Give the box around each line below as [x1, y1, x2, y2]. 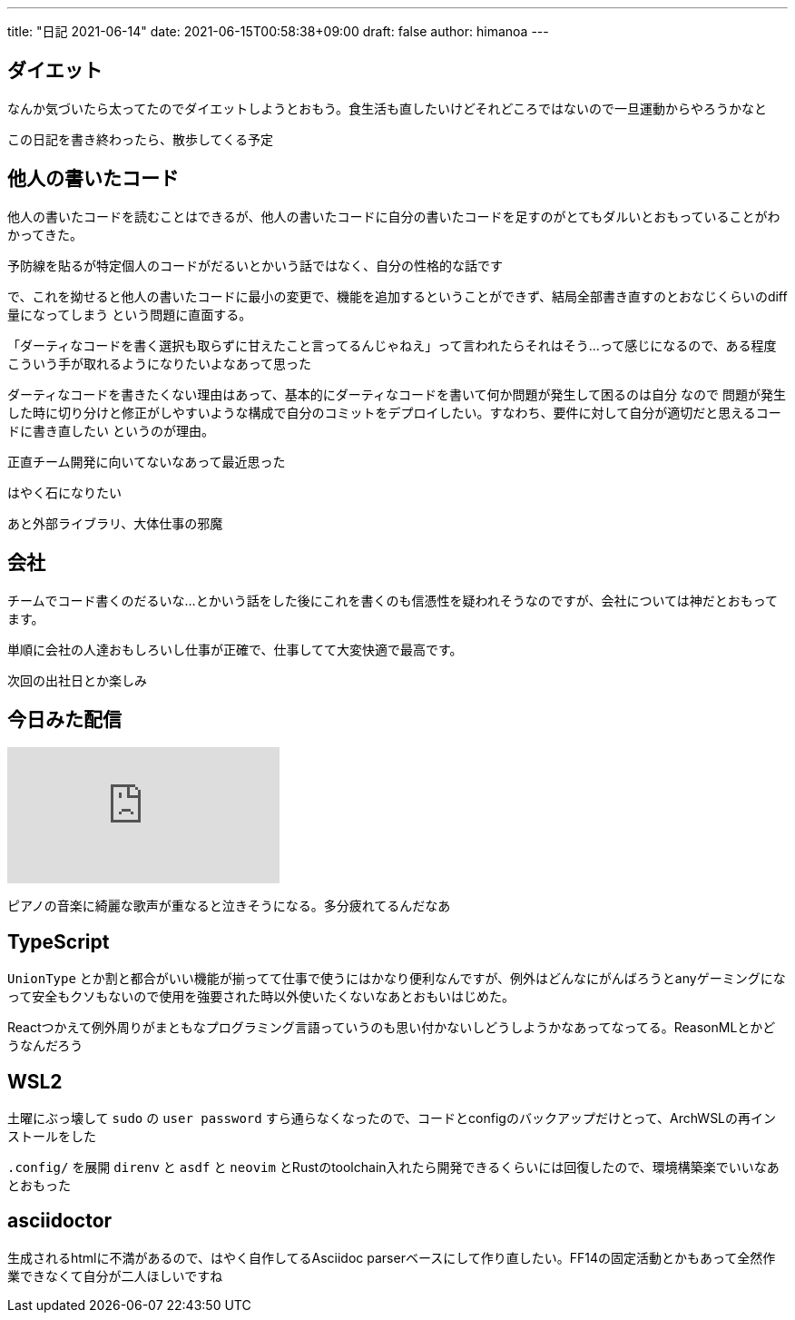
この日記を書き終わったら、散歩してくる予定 [7, 131, 273, 147]
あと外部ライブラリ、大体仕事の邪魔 [7, 515, 223, 531]
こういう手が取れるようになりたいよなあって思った [7, 355, 312, 371]
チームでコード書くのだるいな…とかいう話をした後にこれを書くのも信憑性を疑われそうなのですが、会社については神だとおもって [7, 592, 779, 608]
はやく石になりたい [7, 484, 122, 500]
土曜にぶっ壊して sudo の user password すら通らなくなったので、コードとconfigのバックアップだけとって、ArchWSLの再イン [7, 1110, 777, 1127]
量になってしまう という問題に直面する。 [7, 306, 252, 322]
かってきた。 [7, 226, 83, 242]
